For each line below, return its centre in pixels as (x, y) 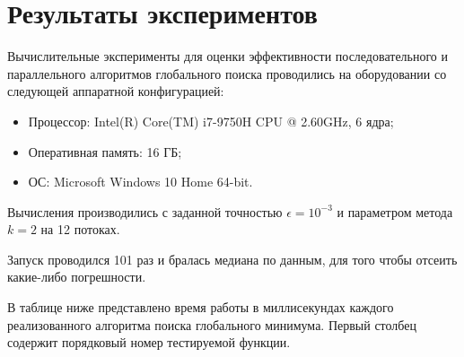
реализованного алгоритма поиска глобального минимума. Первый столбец (212, 324)
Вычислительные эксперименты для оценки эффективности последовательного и (228, 56)
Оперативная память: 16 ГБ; (105, 151)
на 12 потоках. (80, 229)
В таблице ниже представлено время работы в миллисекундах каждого (201, 307)
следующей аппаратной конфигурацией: (116, 91)
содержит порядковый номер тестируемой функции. (149, 342)
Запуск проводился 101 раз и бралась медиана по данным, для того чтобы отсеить (232, 259)
